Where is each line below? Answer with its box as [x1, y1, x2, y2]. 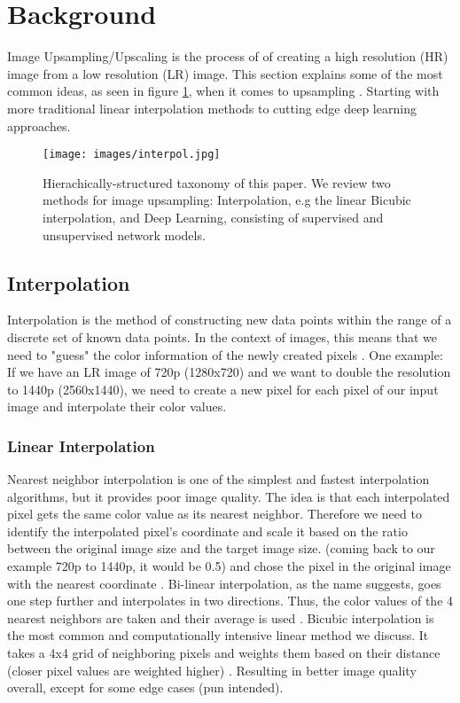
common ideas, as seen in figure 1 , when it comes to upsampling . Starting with [7, 82, 440, 100]
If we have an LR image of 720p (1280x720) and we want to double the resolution [7, 363, 451, 381]
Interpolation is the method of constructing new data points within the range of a [7, 310, 452, 329]
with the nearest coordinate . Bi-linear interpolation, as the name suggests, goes [7, 574, 441, 592]
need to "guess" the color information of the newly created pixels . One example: [7, 345, 443, 363]
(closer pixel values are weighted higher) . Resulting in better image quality [7, 660, 417, 679]
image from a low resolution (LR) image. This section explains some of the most [7, 64, 443, 82]
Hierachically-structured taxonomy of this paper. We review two [43, 173, 391, 191]
